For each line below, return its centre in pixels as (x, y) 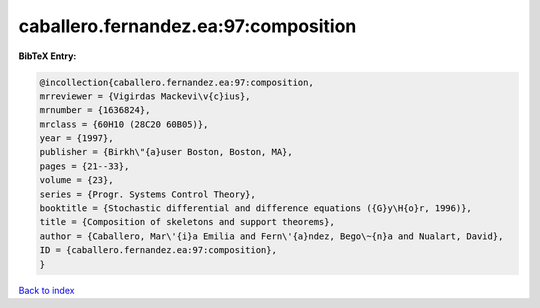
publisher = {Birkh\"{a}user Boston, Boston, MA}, (166, 152)
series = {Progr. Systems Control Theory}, (148, 194)
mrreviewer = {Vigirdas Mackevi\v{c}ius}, (145, 96)
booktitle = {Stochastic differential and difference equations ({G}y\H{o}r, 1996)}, (255, 208)
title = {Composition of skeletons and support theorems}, (187, 222)
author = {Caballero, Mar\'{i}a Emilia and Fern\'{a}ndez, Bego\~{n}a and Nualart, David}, (271, 236)
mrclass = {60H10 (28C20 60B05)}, (124, 124)
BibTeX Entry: (47, 56)
